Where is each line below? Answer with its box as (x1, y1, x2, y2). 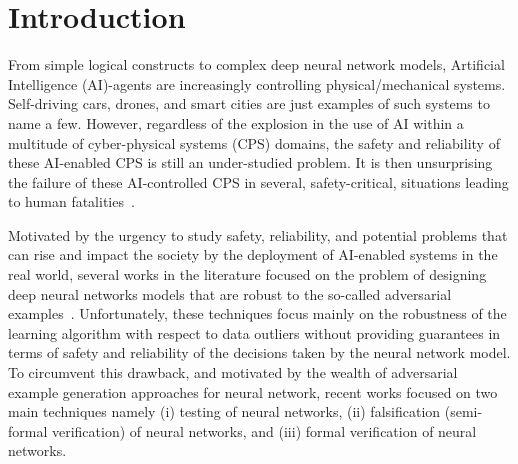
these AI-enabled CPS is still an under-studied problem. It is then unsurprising (8, 152, 493, 173)
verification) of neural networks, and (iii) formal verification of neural (51, 420, 477, 441)
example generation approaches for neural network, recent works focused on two (8, 381, 498, 402)
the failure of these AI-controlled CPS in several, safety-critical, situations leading (8, 171, 509, 192)
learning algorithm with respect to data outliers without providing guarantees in (8, 322, 501, 343)
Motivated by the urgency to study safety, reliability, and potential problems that (8, 224, 508, 245)
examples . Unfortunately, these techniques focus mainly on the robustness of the (8, 303, 507, 324)
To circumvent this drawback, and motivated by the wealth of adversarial (8, 362, 458, 383)
